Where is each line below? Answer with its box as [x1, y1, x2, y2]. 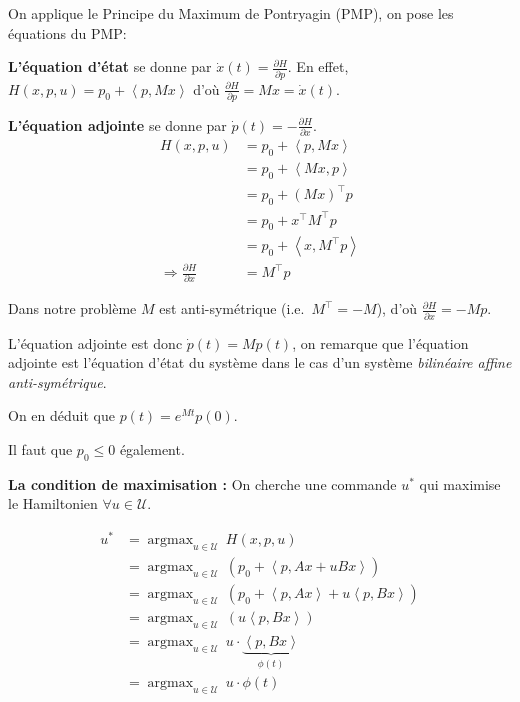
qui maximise [419, 473, 501, 494]
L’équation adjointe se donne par [8, 114, 227, 135]
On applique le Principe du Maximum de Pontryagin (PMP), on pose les [8, 3, 454, 23]
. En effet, [287, 56, 349, 77]
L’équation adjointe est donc [8, 332, 183, 353]
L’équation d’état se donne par [8, 56, 212, 77]
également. [119, 439, 185, 460]
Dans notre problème [8, 298, 137, 319]
